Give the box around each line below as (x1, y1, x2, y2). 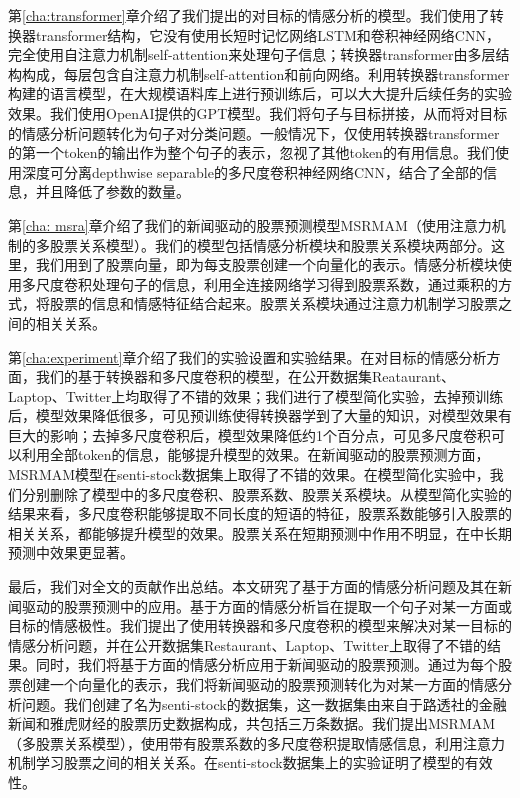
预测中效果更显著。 (8, 542, 134, 563)
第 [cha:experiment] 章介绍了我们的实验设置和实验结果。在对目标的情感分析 (8, 346, 487, 367)
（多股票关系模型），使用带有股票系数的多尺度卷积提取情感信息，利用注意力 (8, 732, 505, 753)
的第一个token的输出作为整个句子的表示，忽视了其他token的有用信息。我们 (8, 142, 495, 163)
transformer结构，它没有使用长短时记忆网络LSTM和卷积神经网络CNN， (35, 24, 500, 45)
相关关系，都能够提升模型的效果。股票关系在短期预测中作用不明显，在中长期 (8, 522, 512, 543)
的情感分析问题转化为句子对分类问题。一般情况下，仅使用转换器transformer (8, 122, 500, 143)
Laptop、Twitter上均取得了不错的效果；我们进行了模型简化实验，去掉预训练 (8, 385, 504, 406)
